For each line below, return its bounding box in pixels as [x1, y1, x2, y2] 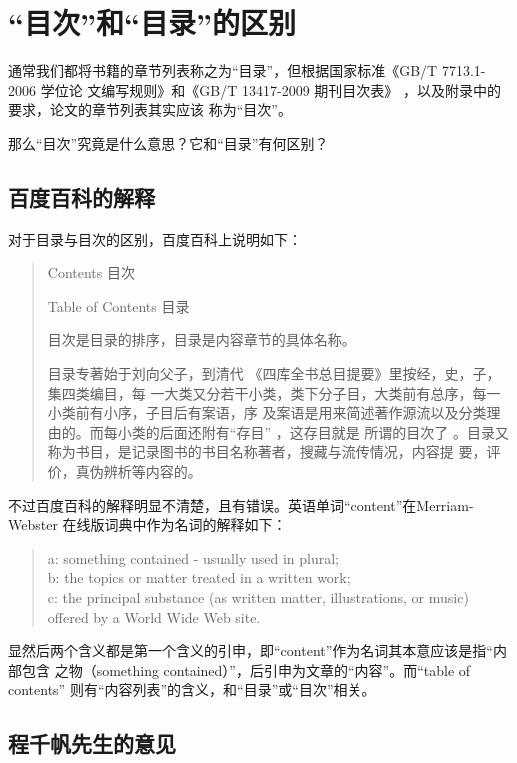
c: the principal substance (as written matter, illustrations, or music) [47, 587, 469, 608]
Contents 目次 [47, 262, 135, 283]
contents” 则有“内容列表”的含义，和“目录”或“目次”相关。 [8, 679, 376, 700]
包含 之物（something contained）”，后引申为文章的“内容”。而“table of [21, 659, 471, 680]
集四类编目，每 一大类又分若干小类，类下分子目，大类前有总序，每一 [47, 382, 501, 403]
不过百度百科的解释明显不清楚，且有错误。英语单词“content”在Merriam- [8, 494, 474, 515]
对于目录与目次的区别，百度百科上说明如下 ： [8, 228, 302, 249]
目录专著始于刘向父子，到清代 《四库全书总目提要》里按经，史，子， [47, 363, 501, 384]
